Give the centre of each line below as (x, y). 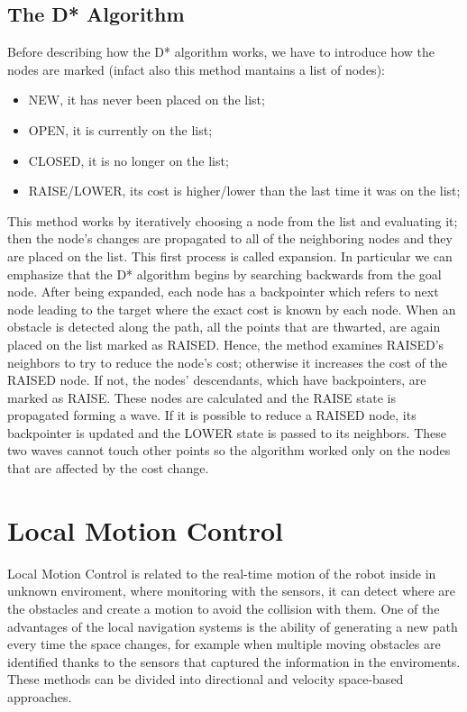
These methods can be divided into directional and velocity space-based (206, 679)
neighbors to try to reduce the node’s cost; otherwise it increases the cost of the (227, 362)
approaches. (40, 696)
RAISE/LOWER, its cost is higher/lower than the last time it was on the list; (244, 191)
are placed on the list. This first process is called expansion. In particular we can (230, 256)
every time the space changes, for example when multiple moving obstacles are (224, 644)
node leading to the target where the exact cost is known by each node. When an (232, 309)
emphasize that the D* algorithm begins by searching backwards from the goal (224, 274)
